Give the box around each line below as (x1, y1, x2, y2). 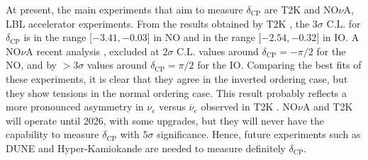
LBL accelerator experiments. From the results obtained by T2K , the (6, 16, 310, 30)
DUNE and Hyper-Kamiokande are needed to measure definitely (6, 140, 286, 155)
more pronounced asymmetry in (6, 99, 144, 114)
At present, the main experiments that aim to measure (6, 2, 243, 16)
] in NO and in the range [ (147, 30, 262, 45)
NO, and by (6, 57, 57, 72)
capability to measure (6, 127, 99, 142)
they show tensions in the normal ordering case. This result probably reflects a (6, 85, 347, 100)
